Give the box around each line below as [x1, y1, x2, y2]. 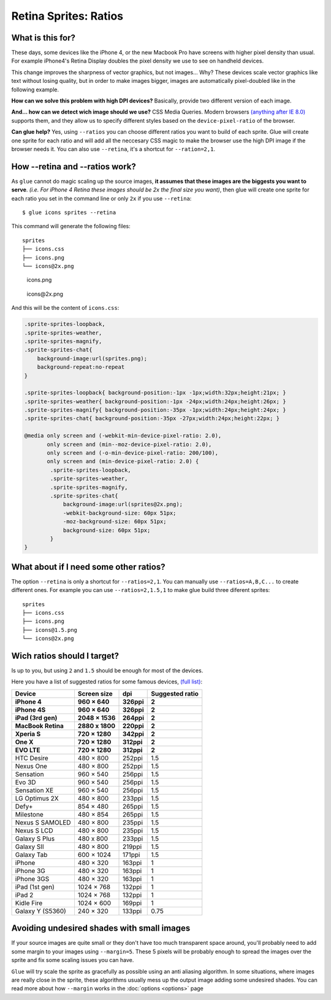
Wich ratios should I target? [11, 650, 120, 661]
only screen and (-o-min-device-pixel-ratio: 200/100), [47, 450, 219, 456]
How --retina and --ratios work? [11, 161, 136, 172]
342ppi [122, 729, 144, 738]
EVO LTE [15, 745, 40, 754]
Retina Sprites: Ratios [11, 9, 124, 23]
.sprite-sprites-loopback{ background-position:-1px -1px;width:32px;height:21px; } [24, 390, 286, 396]
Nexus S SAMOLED [15, 818, 71, 826]
